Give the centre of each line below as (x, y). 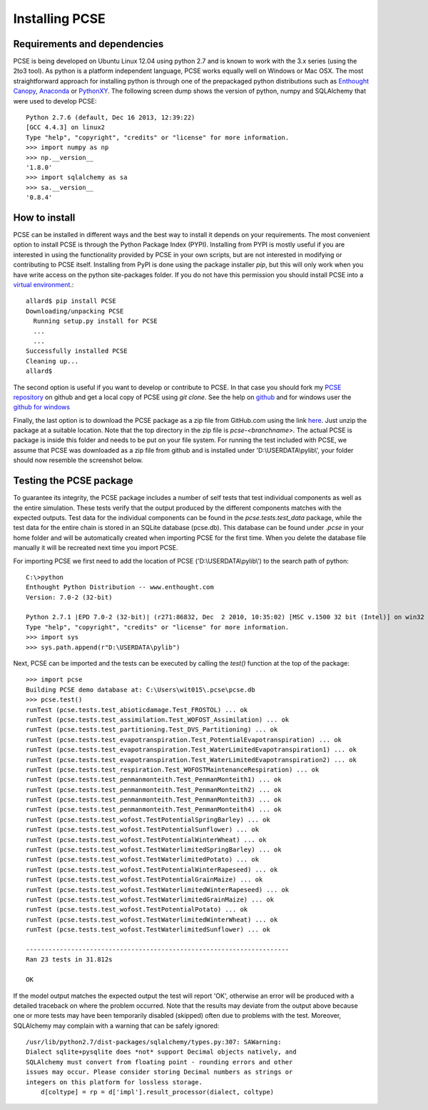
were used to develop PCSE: (55, 101)
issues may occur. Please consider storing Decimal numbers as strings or (159, 1072)
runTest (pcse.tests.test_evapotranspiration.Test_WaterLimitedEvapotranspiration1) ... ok (191, 750)
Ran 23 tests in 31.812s (69, 960)
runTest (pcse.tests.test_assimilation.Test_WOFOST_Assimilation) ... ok (158, 719)
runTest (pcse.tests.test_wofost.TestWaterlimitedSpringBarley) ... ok (154, 850)
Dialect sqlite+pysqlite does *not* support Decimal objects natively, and (161, 1052)
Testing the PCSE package (73, 481)
